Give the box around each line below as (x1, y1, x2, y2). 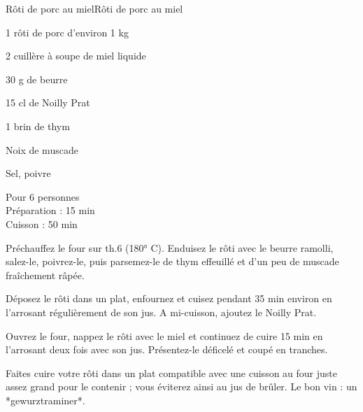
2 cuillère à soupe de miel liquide (6, 48, 146, 63)
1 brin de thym (6, 118, 70, 133)
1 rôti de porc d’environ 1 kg (6, 24, 129, 39)
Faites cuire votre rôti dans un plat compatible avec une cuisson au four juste (6, 365, 338, 380)
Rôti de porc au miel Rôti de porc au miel (6, 1, 183, 15)
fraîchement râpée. (6, 267, 85, 282)
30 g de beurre (6, 71, 68, 86)
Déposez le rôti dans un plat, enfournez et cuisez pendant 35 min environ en (6, 291, 332, 306)
